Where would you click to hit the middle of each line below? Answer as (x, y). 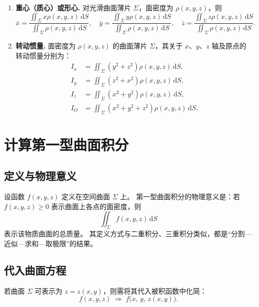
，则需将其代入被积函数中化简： (155, 290)
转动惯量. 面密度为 (45, 46)
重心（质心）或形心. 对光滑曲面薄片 (73, 7)
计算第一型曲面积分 (66, 144)
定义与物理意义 (40, 176)
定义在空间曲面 (86, 197)
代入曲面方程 (35, 270)
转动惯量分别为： (43, 55)
